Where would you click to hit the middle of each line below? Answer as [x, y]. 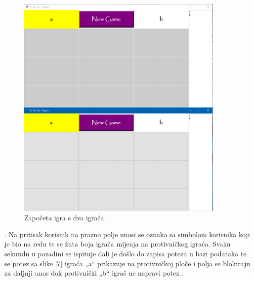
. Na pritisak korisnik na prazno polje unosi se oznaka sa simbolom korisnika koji [127, 234]
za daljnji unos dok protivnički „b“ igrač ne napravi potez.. [94, 273]
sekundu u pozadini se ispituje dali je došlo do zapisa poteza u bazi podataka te [126, 253]
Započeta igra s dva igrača [64, 218]
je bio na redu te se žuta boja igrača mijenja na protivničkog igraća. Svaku [118, 244]
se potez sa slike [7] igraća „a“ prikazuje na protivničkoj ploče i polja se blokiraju [127, 263]
